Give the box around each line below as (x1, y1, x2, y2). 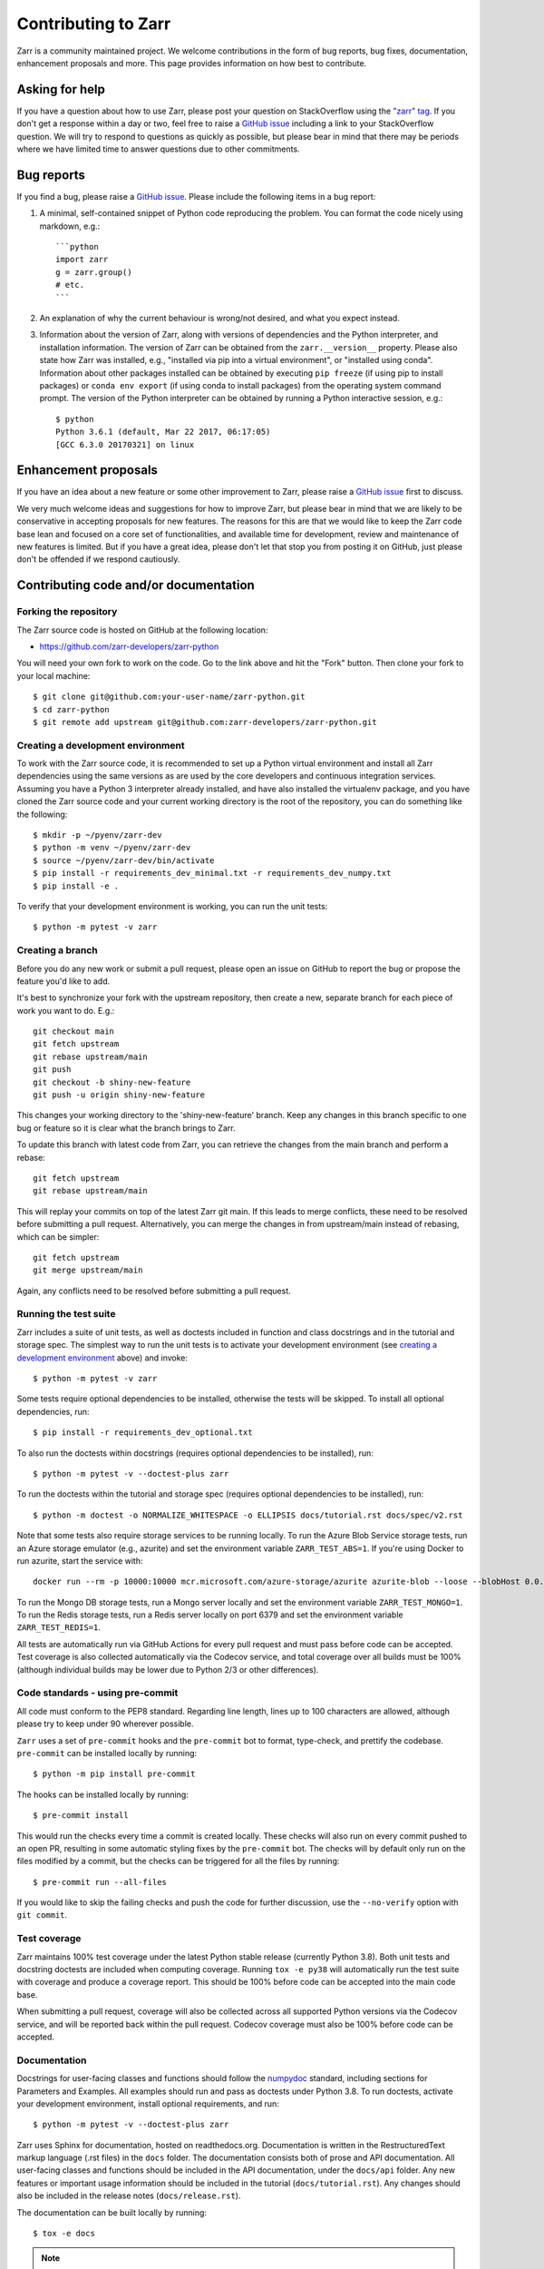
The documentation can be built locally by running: (16, 2206, 208, 2218)
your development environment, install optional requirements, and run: (16, 2097, 280, 2109)
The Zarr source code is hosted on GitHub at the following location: (16, 624, 268, 635)
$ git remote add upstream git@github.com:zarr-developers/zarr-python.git (33, 717, 377, 727)
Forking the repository (16, 605, 118, 618)
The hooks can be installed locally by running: (16, 1789, 189, 1800)
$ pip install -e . (33, 880, 120, 891)
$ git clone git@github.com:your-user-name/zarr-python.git (33, 692, 306, 702)
